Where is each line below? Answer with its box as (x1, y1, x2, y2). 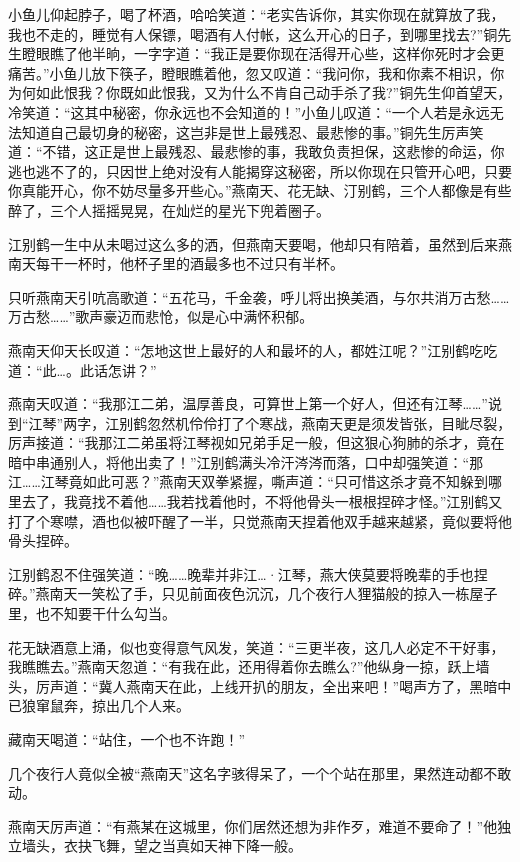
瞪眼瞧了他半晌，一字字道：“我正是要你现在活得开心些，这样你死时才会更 (21, 43, 505, 64)
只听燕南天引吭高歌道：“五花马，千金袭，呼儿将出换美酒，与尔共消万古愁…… (8, 286, 510, 307)
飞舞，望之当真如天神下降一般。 (91, 835, 302, 856)
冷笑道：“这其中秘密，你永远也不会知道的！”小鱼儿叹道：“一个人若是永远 (8, 101, 490, 122)
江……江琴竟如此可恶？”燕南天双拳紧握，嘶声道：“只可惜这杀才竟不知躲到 (8, 471, 488, 492)
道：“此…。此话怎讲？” (8, 359, 157, 380)
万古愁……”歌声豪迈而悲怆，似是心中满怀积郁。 (8, 306, 314, 327)
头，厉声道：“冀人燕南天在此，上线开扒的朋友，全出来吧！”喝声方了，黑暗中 (8, 675, 512, 696)
